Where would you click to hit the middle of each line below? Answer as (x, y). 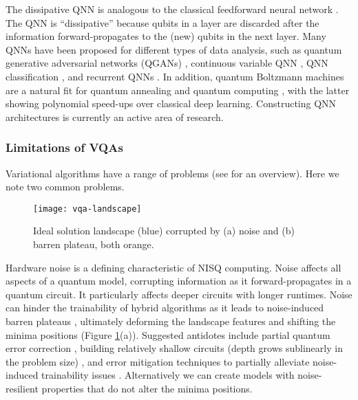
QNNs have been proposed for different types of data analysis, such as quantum (174, 49)
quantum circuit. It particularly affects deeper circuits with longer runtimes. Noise (179, 294)
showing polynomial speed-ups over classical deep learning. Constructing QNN (171, 103)
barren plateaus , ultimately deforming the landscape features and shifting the (171, 321)
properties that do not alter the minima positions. (147, 388)
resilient (22, 388)
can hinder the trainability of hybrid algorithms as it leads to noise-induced (165, 308)
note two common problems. (65, 187)
